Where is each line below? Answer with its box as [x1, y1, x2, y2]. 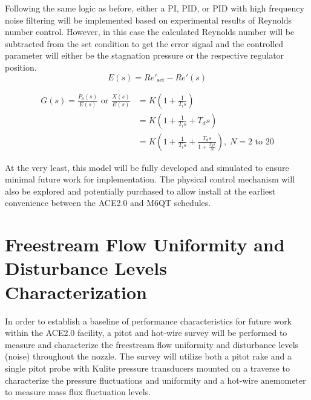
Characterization [5, 279, 147, 304]
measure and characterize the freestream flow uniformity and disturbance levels [5, 338, 299, 350]
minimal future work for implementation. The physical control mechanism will [5, 173, 295, 185]
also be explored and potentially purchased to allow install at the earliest [5, 184, 276, 197]
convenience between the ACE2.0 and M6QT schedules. [5, 196, 211, 209]
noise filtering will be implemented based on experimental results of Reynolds [5, 13, 292, 26]
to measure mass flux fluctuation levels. [5, 385, 151, 398]
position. [5, 60, 37, 73]
